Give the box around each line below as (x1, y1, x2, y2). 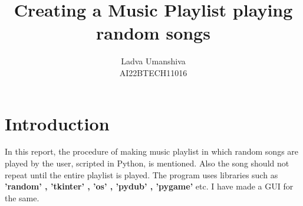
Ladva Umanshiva (121, 55, 186, 67)
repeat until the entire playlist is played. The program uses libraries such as (5, 168, 278, 181)
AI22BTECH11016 (119, 66, 187, 79)
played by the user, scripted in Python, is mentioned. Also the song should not (5, 157, 289, 169)
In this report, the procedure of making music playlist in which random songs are (5, 145, 299, 158)
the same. (5, 191, 39, 204)
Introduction (5, 111, 110, 135)
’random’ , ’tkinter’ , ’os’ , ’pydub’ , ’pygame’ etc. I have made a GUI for (5, 180, 294, 192)
